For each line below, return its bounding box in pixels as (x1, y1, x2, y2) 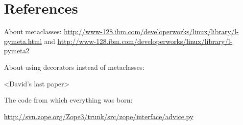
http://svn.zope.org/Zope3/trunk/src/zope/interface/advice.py (4, 111, 194, 121)
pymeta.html (4, 36, 42, 46)
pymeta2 (4, 45, 30, 56)
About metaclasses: (4, 26, 62, 37)
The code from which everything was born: (4, 95, 133, 105)
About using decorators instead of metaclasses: (4, 62, 145, 72)
